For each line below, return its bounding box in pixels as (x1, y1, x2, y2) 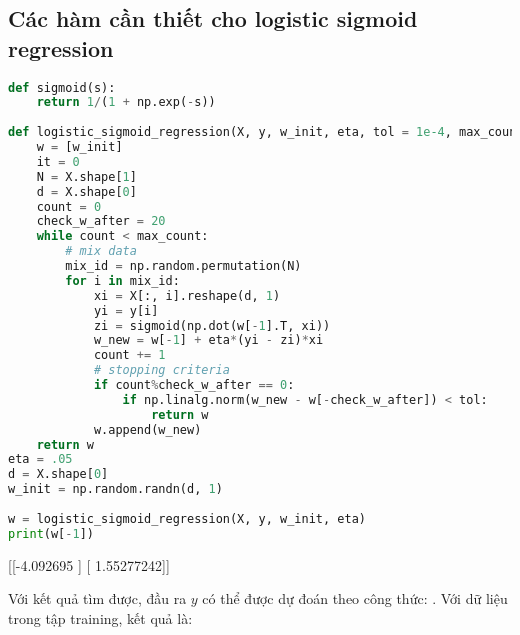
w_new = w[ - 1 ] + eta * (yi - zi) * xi (93, 333, 324, 348)
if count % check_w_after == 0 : (93, 378, 295, 393)
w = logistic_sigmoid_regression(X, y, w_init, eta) (8, 511, 366, 526)
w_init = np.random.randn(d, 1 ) (8, 482, 223, 497)
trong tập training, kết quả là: (8, 607, 193, 628)
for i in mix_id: (65, 273, 180, 288)
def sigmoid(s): (8, 80, 116, 95)
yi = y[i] (93, 303, 159, 318)
